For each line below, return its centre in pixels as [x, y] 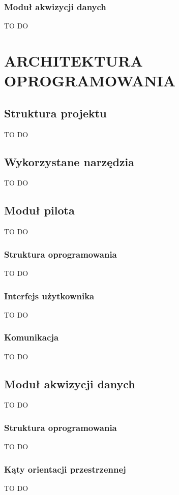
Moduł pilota [39, 210]
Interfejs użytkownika [49, 296]
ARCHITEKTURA [73, 60]
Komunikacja [32, 337]
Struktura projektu [55, 113]
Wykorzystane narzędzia [69, 161]
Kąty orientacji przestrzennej [65, 469]
